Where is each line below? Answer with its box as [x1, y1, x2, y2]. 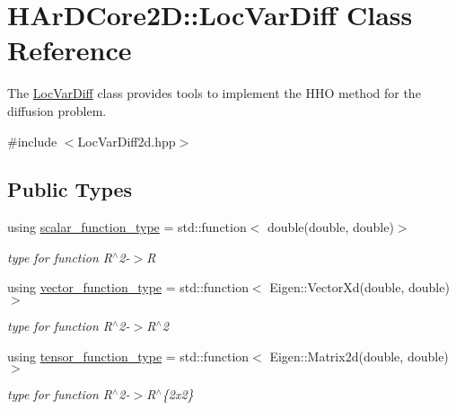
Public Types [7, 175, 133, 203]
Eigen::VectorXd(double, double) [269, 278, 450, 297]
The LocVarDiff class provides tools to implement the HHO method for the [7, 84, 421, 102]
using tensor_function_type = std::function [7, 346, 250, 365]
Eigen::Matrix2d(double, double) [269, 346, 449, 365]
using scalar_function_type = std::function [7, 218, 247, 236]
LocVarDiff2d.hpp [77, 131, 176, 150]
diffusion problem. [7, 101, 107, 120]
